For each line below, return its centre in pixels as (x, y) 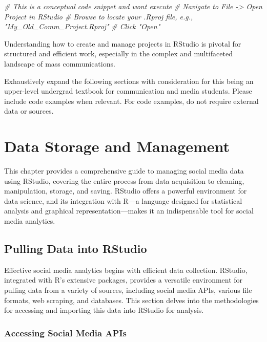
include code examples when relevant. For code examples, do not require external (131, 101)
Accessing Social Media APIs (66, 333)
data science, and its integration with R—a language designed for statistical (123, 200)
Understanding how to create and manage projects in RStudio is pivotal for (123, 43)
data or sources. (29, 111)
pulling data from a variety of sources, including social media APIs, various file (128, 290)
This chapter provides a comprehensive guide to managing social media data (124, 171)
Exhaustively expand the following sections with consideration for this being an (129, 81)
